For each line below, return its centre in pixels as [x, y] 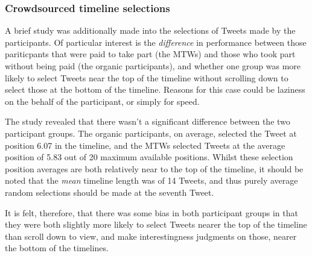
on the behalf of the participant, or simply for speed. [102, 101]
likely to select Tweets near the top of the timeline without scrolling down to [147, 77]
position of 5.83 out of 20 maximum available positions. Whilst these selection [149, 157]
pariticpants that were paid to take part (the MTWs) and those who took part [150, 54]
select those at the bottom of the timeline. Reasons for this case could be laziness [155, 89]
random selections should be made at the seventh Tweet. [110, 192]
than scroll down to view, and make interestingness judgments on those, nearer [151, 236]
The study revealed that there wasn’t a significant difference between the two [148, 121]
